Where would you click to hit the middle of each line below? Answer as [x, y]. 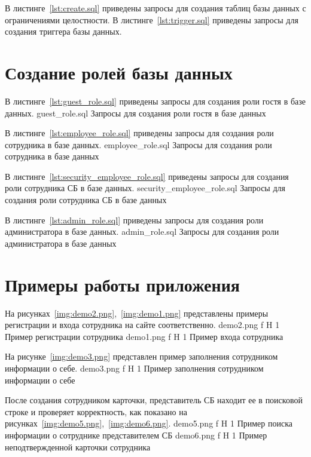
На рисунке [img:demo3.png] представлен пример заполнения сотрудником [141, 356]
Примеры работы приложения [122, 284]
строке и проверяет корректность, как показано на [96, 411]
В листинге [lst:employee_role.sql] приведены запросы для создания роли [139, 133]
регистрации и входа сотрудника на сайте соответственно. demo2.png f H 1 [142, 325]
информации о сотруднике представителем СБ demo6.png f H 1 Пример [136, 435]
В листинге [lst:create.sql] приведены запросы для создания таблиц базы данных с [155, 8]
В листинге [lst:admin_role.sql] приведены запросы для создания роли [134, 220]
